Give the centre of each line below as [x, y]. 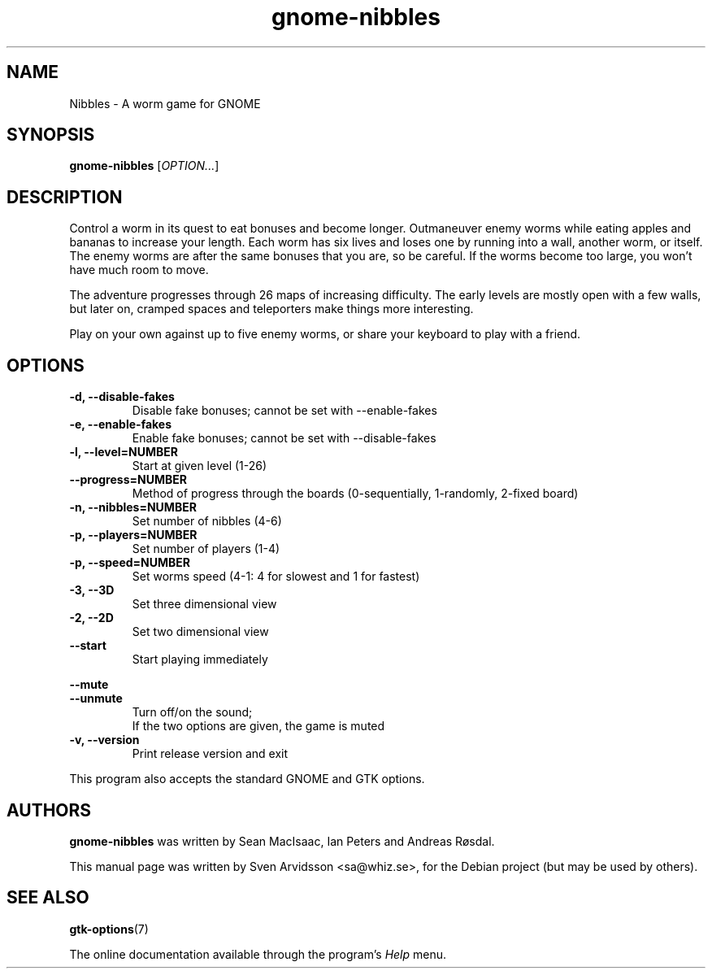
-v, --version [104, 740]
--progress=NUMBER [128, 480]
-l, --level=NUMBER [124, 452]
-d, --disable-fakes [122, 397]
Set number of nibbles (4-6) [207, 521]
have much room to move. [139, 270]
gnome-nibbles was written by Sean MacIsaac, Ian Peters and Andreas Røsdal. [282, 841]
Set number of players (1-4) [206, 549]
